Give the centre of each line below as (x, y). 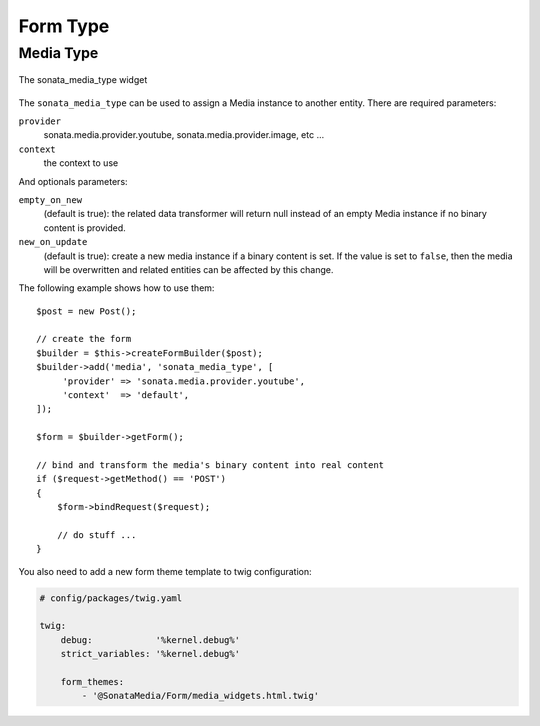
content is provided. (85, 227)
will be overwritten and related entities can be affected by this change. (188, 269)
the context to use (81, 163)
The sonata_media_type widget (83, 80)
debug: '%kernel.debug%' (150, 639)
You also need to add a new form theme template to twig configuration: (165, 571)
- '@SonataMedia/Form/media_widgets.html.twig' (200, 696)
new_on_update (53, 242)
